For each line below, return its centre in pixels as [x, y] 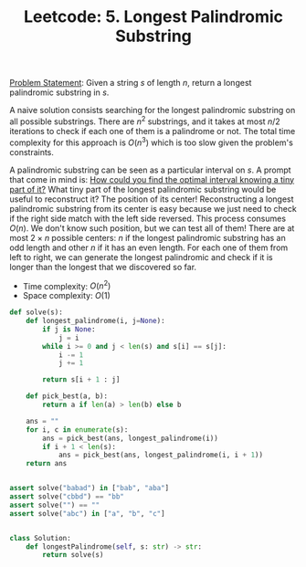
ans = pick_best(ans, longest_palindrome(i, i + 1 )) [160, 455]
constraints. [32, 152]
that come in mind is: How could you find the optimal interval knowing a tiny [152, 179]
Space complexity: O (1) [67, 296]
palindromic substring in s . [59, 92]
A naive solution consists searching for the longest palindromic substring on [153, 110]
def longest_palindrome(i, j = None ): [96, 321]
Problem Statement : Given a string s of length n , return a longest [131, 83]
